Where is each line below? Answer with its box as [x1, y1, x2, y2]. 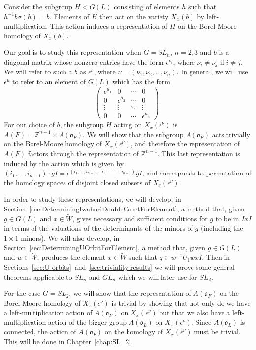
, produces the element [37, 252, 106, 262]
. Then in [202, 252, 230, 262]
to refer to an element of [12, 76, 86, 87]
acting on [114, 119, 142, 130]
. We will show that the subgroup [83, 129, 184, 139]
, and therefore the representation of [130, 139, 240, 149]
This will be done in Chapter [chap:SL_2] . [4, 336, 133, 347]
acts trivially [212, 129, 250, 139]
